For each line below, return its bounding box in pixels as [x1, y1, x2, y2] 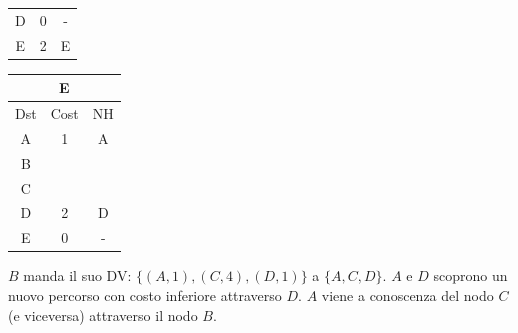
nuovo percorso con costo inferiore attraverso [8, 284, 282, 305]
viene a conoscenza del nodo [321, 284, 494, 305]
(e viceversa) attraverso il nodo [8, 304, 198, 325]
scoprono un [433, 265, 508, 286]
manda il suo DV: [23, 265, 132, 286]
